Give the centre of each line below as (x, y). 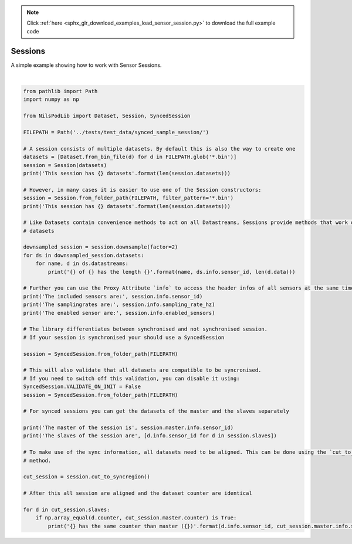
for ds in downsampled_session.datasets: (84, 255)
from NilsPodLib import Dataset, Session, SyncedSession (107, 116)
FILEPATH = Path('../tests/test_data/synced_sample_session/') (116, 132)
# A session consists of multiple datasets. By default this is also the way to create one (159, 149)
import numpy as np (51, 99)
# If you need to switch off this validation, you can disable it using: (131, 378)
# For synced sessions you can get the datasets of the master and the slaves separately (156, 411)
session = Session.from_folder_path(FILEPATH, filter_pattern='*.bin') (128, 198)
